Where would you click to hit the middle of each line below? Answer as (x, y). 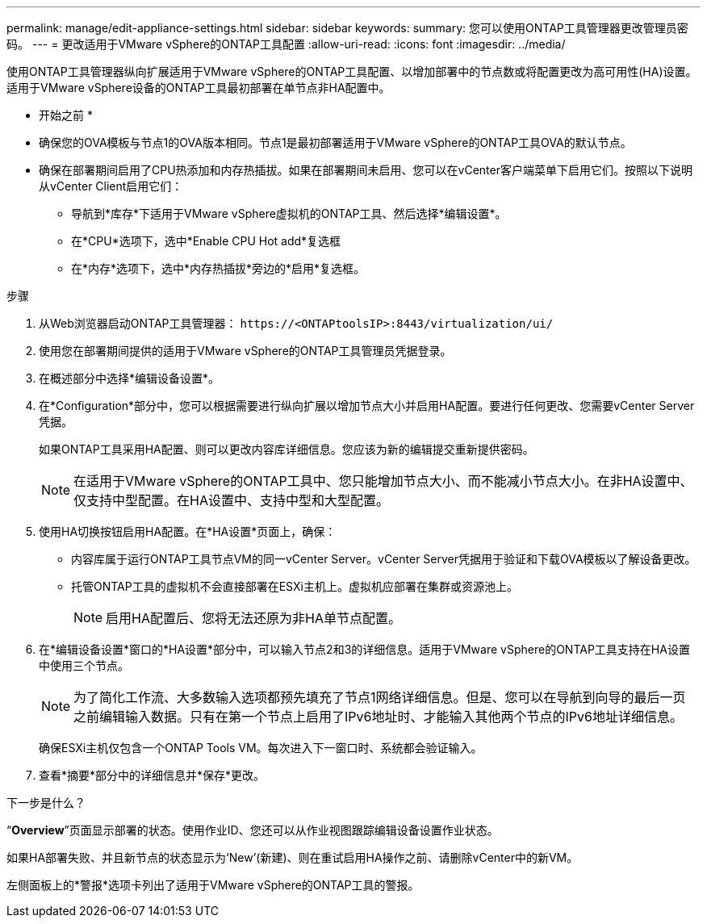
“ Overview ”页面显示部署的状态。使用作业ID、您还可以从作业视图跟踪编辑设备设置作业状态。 (253, 830)
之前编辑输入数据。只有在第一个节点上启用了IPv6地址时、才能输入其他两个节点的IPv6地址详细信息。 (378, 717)
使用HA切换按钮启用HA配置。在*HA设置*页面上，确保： (188, 531)
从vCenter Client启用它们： (111, 186)
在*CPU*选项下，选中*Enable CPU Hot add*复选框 (206, 241)
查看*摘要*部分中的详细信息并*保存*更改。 (152, 775)
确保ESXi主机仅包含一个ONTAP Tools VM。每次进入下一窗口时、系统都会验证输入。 (261, 748)
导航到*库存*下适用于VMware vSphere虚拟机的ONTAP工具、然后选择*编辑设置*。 (289, 213)
